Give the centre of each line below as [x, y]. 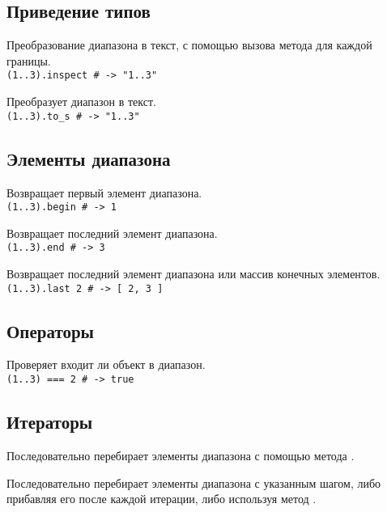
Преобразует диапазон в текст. [81, 102]
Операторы [51, 330]
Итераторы [50, 422]
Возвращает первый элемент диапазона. [104, 192]
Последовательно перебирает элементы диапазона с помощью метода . [181, 455]
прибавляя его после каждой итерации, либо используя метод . [162, 499]
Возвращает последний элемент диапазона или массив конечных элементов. [193, 273]
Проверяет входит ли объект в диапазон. [106, 364]
